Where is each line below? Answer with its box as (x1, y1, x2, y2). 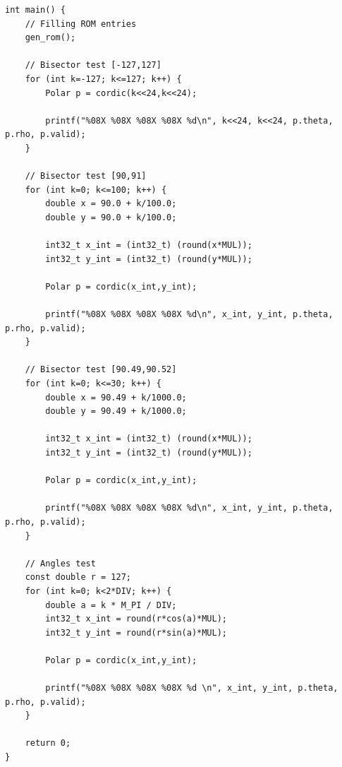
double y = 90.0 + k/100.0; (45, 212, 177, 222)
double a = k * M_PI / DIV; (45, 600, 177, 610)
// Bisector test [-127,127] (25, 60, 161, 71)
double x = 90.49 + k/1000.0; (45, 392, 187, 403)
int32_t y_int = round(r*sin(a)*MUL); (45, 627, 227, 638)
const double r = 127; (25, 572, 131, 583)
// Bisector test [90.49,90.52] (25, 364, 177, 375)
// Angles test (25, 558, 96, 569)
